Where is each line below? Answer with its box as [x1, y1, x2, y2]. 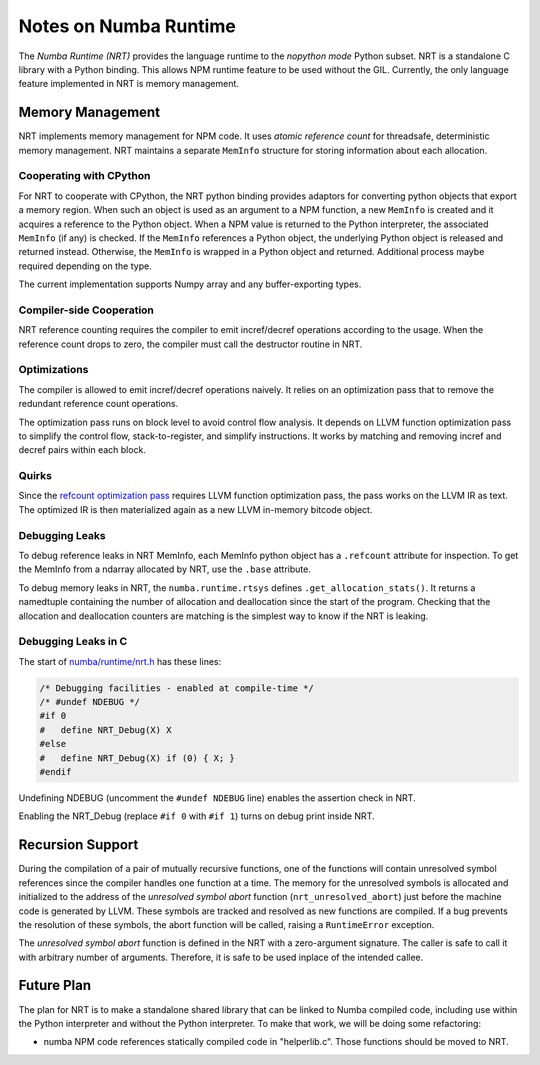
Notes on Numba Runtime [18, 15, 237, 37]
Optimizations [18, 363, 89, 377]
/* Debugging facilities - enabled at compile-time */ [39, 682, 314, 694]
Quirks [18, 469, 52, 483]
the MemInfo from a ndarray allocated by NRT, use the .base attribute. [18, 563, 312, 575]
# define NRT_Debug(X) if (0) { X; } [39, 752, 235, 764]
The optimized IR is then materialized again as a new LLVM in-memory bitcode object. [18, 503, 373, 515]
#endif [39, 766, 72, 778]
